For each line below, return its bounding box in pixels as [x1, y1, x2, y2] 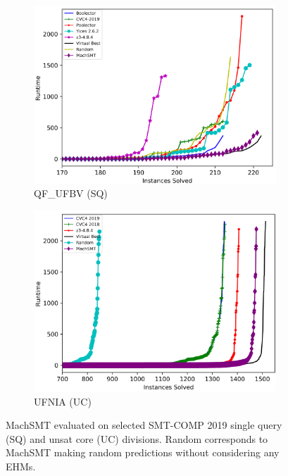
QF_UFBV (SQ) [34, 186, 108, 201]
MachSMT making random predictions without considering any [6, 445, 280, 460]
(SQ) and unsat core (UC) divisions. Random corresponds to [6, 431, 268, 446]
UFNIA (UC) [34, 394, 92, 408]
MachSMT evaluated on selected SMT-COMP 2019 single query [6, 418, 282, 432]
